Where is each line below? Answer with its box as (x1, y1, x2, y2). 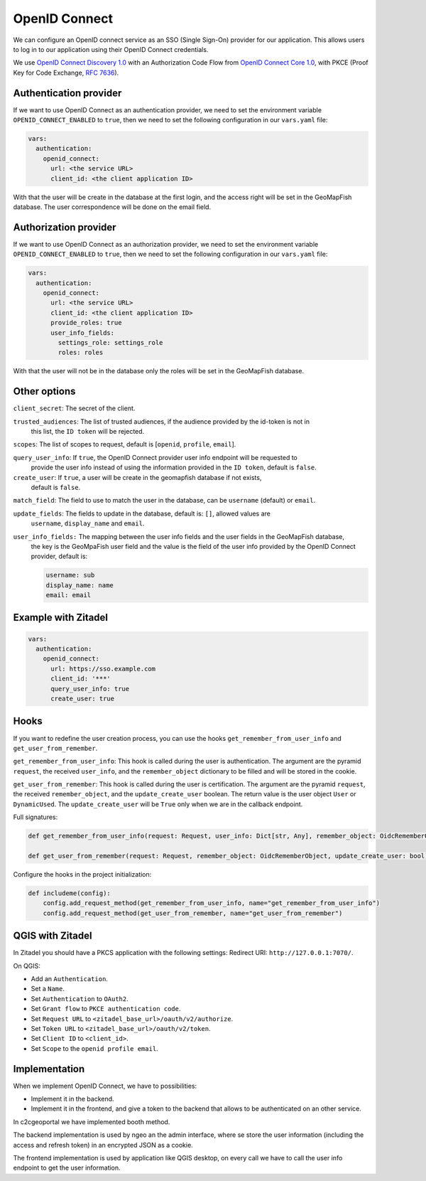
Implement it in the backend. (31, 1095, 114, 1103)
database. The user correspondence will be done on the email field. (13, 203, 212, 211)
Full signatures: (13, 813, 58, 821)
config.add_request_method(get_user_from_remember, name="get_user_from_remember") (43, 909, 343, 917)
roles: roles (58, 348, 104, 357)
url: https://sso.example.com (50, 665, 156, 673)
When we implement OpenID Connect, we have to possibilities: (13, 1081, 197, 1090)
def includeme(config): (28, 889, 111, 897)
